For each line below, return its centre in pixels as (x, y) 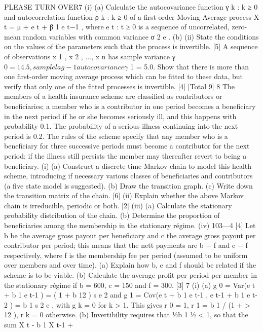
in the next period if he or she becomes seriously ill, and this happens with (120, 116)
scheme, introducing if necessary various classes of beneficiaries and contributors (128, 176)
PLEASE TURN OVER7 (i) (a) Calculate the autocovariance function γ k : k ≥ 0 (131, 7)
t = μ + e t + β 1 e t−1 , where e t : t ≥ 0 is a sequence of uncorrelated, (117, 27)
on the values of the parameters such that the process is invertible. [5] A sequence (131, 46)
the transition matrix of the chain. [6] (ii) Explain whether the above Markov (124, 195)
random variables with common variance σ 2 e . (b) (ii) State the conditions (141, 36)
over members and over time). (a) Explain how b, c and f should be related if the (130, 265)
